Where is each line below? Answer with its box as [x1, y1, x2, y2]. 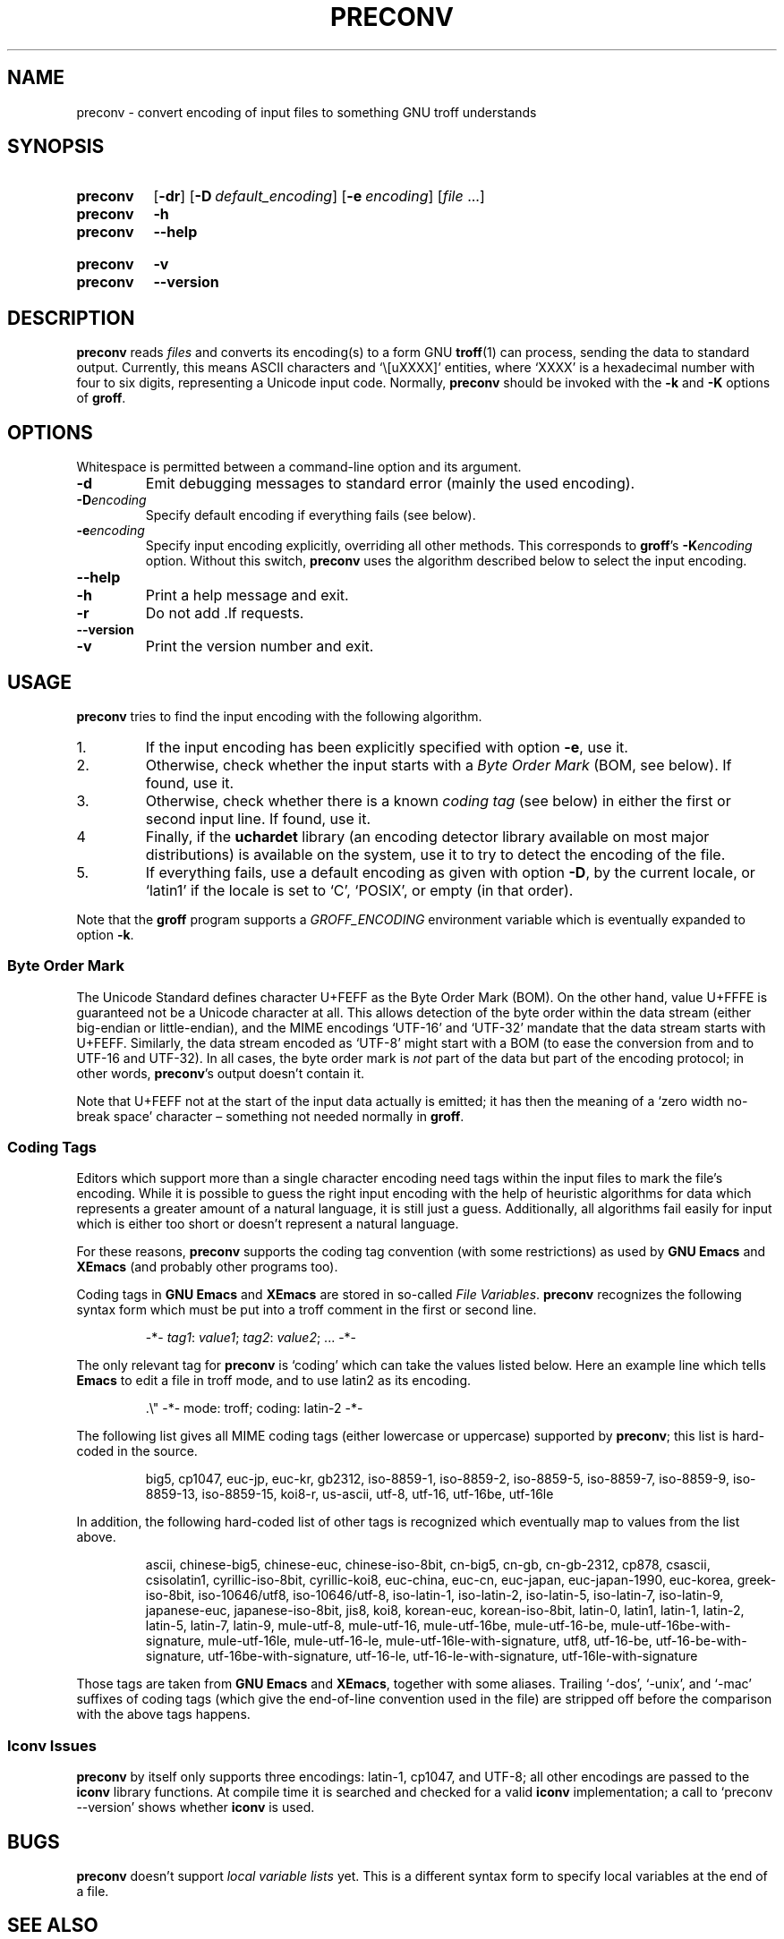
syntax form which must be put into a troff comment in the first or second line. [76, 1302, 537, 1318]
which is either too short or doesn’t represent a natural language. [76, 1216, 459, 1232]
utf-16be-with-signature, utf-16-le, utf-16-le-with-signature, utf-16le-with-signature [208, 1648, 698, 1664]
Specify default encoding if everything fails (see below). [145, 507, 476, 523]
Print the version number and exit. [145, 637, 374, 656]
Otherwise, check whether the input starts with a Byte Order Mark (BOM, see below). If [145, 755, 732, 774]
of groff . [76, 390, 126, 406]
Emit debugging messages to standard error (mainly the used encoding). [145, 474, 635, 493]
